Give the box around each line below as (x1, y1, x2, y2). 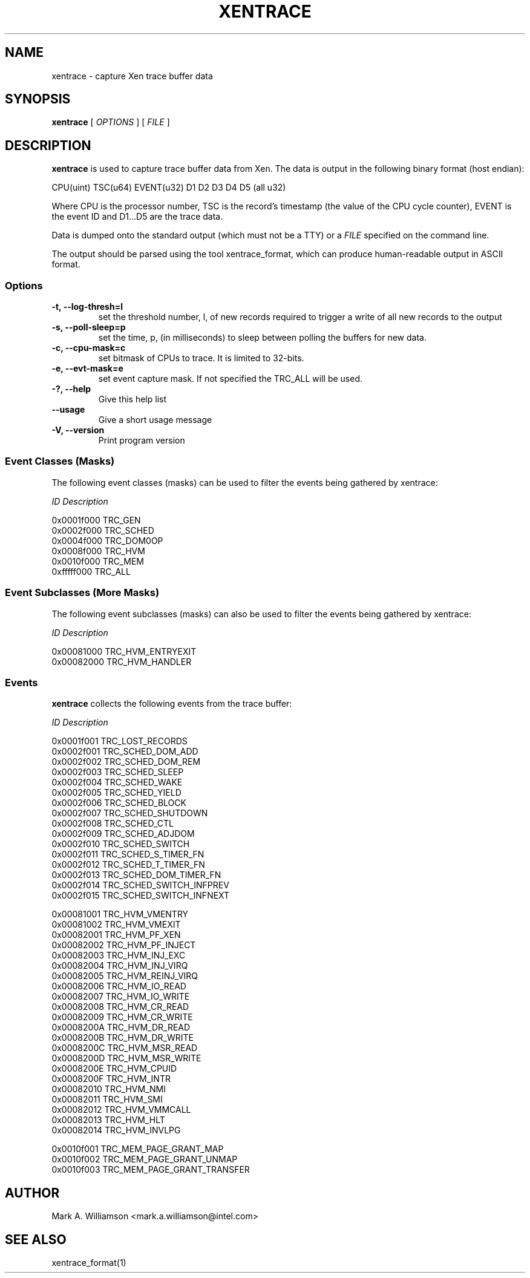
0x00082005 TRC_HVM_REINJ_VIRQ (51, 971, 198, 981)
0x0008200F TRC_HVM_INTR (51, 1073, 171, 1084)
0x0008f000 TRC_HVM (51, 545, 145, 556)
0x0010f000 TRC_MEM (51, 555, 144, 566)
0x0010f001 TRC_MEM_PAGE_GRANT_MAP (51, 1144, 224, 1155)
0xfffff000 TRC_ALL (51, 566, 131, 577)
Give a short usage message (98, 415, 212, 425)
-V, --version (51, 425, 105, 436)
